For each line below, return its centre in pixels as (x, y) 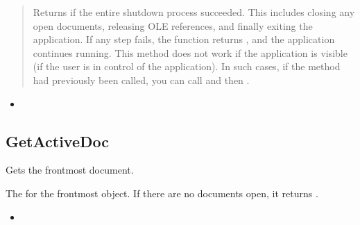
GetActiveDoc (57, 141)
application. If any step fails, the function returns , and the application (184, 39)
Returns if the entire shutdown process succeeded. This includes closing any (194, 12)
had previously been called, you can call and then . (141, 80)
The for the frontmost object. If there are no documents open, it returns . (162, 193)
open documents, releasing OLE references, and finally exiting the (173, 25)
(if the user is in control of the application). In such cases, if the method (187, 66)
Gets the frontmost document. (70, 170)
